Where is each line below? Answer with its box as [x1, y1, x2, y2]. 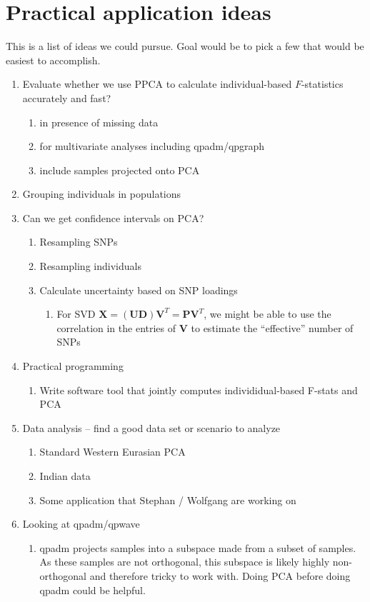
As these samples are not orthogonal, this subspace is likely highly [39, 554, 330, 569]
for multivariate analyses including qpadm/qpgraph [39, 139, 265, 154]
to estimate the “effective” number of [191, 320, 354, 335]
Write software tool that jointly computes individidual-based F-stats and [39, 382, 358, 397]
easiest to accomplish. [6, 52, 101, 67]
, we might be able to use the [204, 306, 331, 321]
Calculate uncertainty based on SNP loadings [39, 282, 238, 297]
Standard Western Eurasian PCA [39, 444, 186, 459]
